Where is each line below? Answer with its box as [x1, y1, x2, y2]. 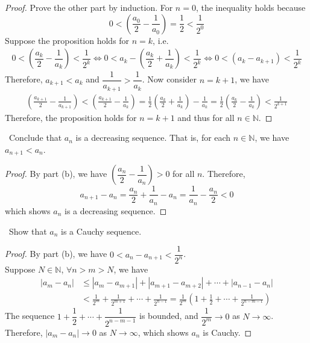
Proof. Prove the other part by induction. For [5, 1, 173, 13]
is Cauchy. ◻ [203, 326, 252, 338]
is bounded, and [139, 309, 198, 322]
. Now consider [142, 73, 197, 85]
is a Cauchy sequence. [61, 224, 142, 237]
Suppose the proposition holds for [5, 34, 130, 46]
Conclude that [8, 131, 62, 144]
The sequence [5, 309, 55, 322]
